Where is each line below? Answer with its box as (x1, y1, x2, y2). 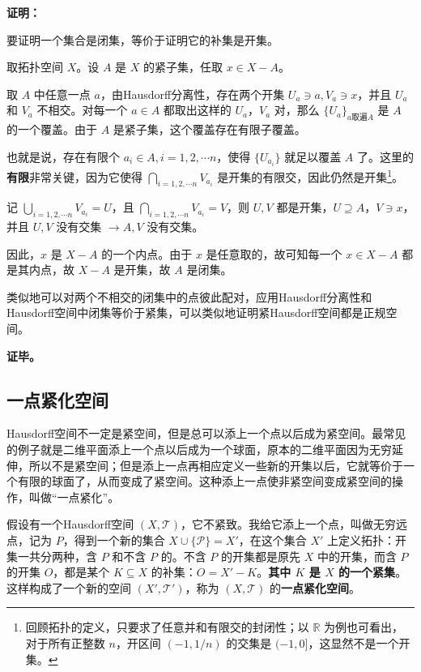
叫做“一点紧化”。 (28, 488, 120, 505)
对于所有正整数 (25, 635, 105, 651)
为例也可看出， (324, 618, 404, 636)
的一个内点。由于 (101, 245, 193, 262)
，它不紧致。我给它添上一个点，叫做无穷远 (181, 516, 408, 533)
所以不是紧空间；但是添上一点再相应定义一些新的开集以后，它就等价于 (28, 456, 403, 473)
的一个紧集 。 (338, 563, 407, 580)
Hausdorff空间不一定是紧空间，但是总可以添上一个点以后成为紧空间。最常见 (6, 425, 406, 442)
